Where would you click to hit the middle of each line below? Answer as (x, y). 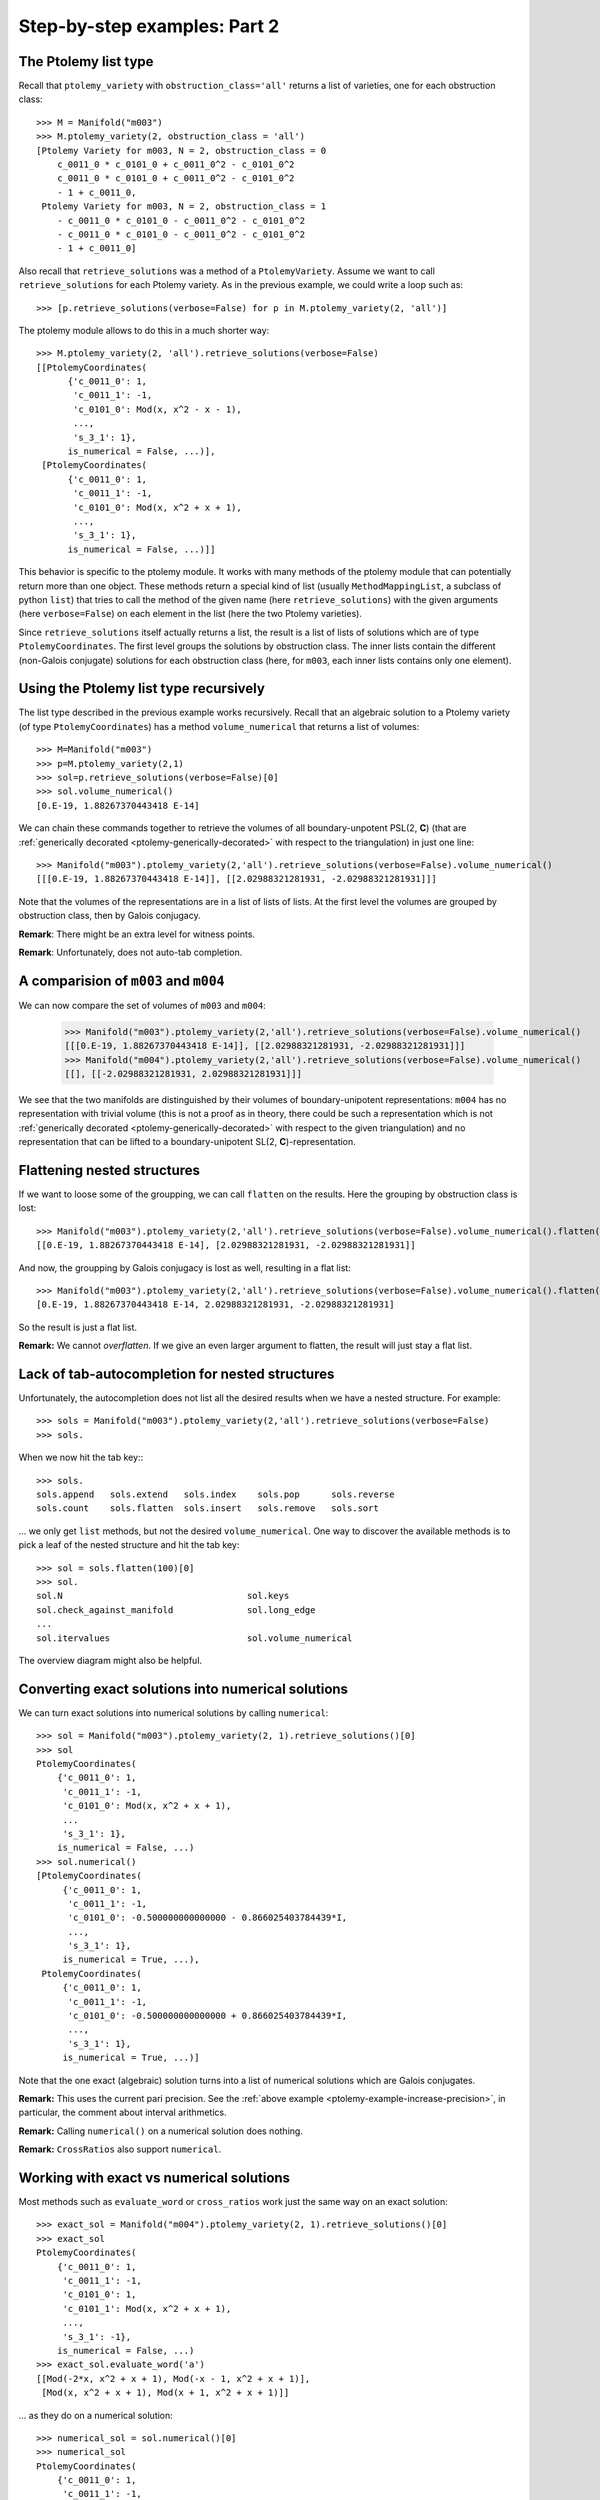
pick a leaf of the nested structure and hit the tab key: (129, 1545)
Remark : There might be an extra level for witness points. (136, 934)
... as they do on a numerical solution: (96, 2415)
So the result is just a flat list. (78, 1327)
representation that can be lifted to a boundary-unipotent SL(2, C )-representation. (187, 1142)
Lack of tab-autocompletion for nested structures (176, 1373)
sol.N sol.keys (163, 1596)
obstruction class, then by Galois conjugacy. (109, 916)
